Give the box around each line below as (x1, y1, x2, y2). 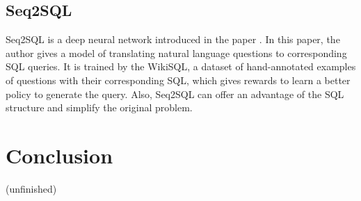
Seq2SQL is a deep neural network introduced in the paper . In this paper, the (6, 32, 340, 47)
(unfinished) (6, 181, 57, 195)
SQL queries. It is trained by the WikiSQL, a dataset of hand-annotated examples (6, 59, 356, 74)
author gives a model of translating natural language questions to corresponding (6, 45, 347, 60)
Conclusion (6, 140, 113, 169)
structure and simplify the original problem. (6, 100, 193, 115)
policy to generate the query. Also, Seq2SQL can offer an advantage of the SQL (6, 86, 344, 101)
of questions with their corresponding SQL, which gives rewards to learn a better (6, 72, 351, 87)
